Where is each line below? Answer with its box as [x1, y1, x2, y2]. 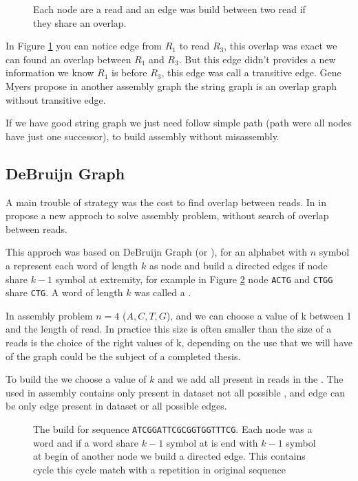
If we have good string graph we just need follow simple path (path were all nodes [6, 115, 352, 130]
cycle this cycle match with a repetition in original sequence [33, 462, 286, 476]
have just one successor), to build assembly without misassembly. [6, 128, 280, 143]
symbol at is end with [166, 435, 258, 449]
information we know [6, 65, 94, 80]
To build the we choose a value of [6, 372, 147, 386]
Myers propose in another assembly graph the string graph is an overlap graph [6, 78, 337, 93]
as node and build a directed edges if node [149, 258, 328, 272]
